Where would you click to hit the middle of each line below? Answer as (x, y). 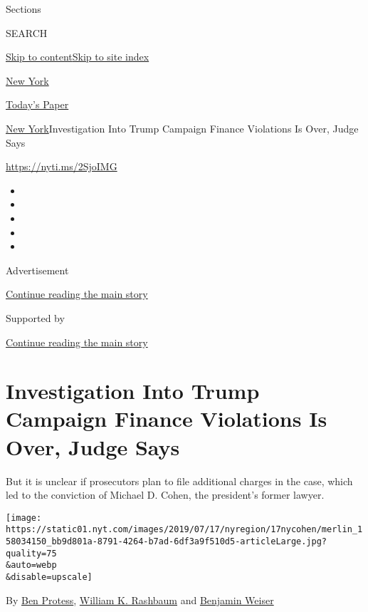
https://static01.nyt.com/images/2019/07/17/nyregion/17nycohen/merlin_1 (184, 530)
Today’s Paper (37, 104)
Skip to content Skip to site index (78, 57)
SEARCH (27, 32)
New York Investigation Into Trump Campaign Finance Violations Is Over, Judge (182, 128)
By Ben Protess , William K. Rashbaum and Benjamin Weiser (140, 600)
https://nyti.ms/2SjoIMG (62, 166)
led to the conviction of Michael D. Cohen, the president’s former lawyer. (165, 495)
